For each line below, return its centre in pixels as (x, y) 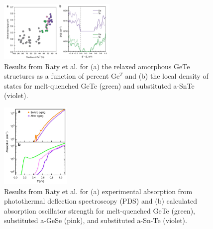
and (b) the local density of (167, 76)
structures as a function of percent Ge (62, 76)
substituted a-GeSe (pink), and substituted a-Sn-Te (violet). (96, 220)
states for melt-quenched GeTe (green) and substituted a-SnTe (99, 85)
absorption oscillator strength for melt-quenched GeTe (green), (100, 210)
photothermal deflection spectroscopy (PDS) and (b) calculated (101, 201)
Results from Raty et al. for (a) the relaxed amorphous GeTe (97, 66)
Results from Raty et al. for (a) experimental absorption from (98, 191)
